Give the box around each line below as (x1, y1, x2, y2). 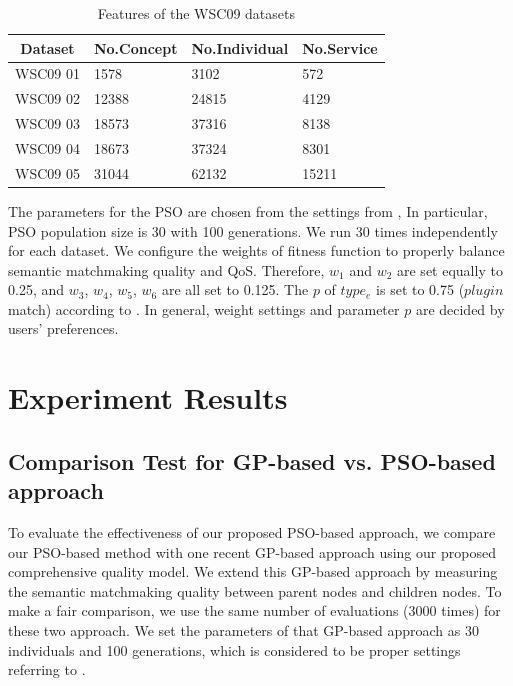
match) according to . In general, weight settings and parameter (8, 298, 400, 319)
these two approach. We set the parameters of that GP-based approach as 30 (8, 620, 479, 640)
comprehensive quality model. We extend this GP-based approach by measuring (8, 561, 498, 582)
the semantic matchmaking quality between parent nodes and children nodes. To (8, 580, 502, 601)
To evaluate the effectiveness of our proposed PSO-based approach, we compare (8, 522, 496, 543)
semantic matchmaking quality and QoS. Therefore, (8, 259, 325, 280)
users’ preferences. (8, 318, 119, 339)
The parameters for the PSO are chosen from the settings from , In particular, (8, 200, 488, 221)
